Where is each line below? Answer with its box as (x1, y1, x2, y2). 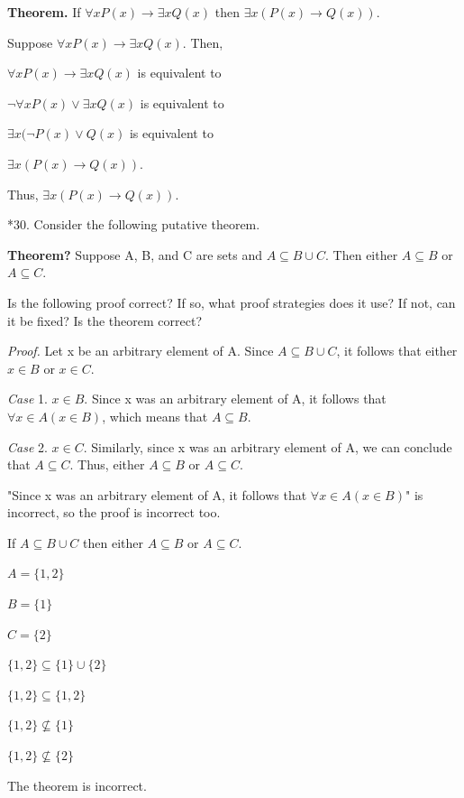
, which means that (102, 406, 208, 425)
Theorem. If (7, 3, 81, 21)
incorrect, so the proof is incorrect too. (7, 503, 221, 522)
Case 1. (7, 389, 48, 408)
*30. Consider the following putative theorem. (7, 215, 260, 234)
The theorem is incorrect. (7, 775, 147, 794)
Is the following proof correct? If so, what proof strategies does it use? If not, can (7, 292, 456, 311)
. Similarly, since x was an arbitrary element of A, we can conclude (83, 437, 452, 456)
